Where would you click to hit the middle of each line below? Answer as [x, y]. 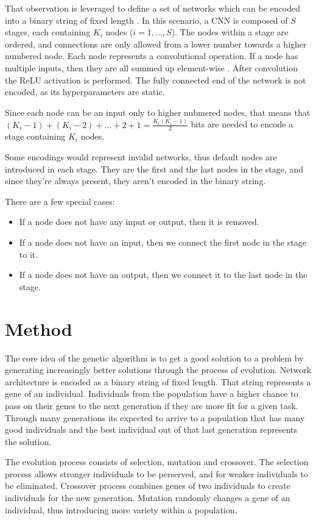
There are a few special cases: [60, 201]
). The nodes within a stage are [230, 32]
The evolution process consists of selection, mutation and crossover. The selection [157, 462]
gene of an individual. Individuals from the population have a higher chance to [152, 394]
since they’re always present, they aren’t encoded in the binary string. [135, 181]
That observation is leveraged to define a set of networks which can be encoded [153, 8]
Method [39, 328]
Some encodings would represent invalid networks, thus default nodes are [141, 157]
